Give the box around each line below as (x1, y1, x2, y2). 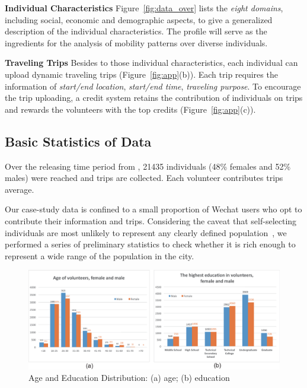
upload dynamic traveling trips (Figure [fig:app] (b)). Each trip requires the (5, 68, 278, 80)
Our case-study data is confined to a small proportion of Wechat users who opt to (5, 203, 302, 215)
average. (5, 183, 34, 195)
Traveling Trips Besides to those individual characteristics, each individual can (5, 56, 298, 69)
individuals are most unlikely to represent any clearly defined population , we (5, 226, 287, 238)
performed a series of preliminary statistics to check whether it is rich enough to (5, 238, 296, 250)
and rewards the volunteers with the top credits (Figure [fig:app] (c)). (5, 103, 256, 115)
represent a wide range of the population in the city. (5, 249, 194, 262)
